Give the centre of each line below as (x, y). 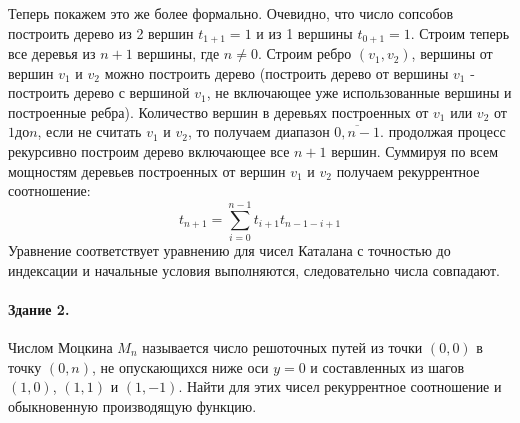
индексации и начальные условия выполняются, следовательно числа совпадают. (254, 269)
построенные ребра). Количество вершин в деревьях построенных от (218, 111)
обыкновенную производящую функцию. (132, 405)
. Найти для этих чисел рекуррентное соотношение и (340, 386)
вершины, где (178, 53)
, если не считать (89, 131)
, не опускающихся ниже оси (180, 366)
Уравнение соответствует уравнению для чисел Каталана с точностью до (229, 249)
